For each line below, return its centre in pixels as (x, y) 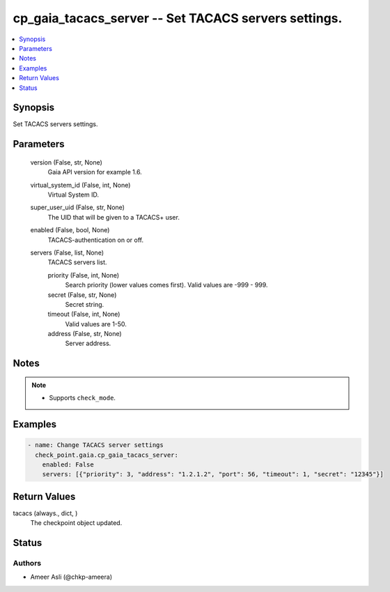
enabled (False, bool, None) (70, 230)
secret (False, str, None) (82, 295)
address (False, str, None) (85, 334)
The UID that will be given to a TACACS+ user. (114, 217)
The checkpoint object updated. (76, 523)
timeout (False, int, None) (84, 314)
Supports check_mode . (83, 398)
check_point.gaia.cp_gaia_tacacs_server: (107, 455)
